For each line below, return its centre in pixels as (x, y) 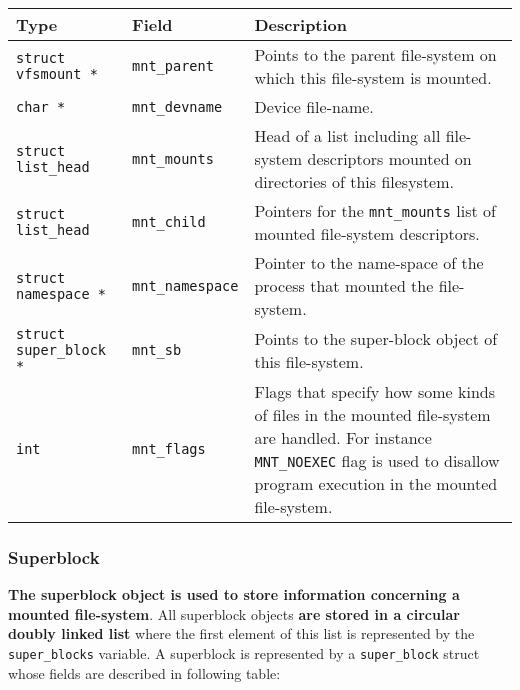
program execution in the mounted (376, 483)
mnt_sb (157, 350)
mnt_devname (177, 106)
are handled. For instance (343, 437)
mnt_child (169, 222)
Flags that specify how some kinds (375, 391)
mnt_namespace (185, 285)
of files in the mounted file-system (372, 414)
